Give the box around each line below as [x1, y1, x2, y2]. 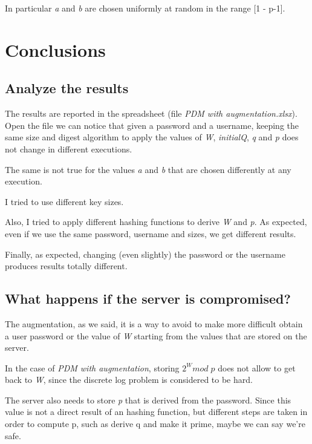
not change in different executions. [5, 142, 132, 155]
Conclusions [5, 37, 106, 62]
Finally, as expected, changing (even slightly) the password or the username [5, 247, 285, 260]
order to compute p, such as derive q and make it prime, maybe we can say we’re [5, 417, 305, 430]
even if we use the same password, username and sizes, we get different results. [5, 227, 296, 240]
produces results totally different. [5, 260, 128, 272]
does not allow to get [218, 361, 296, 374]
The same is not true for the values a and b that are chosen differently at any [5, 163, 291, 175]
